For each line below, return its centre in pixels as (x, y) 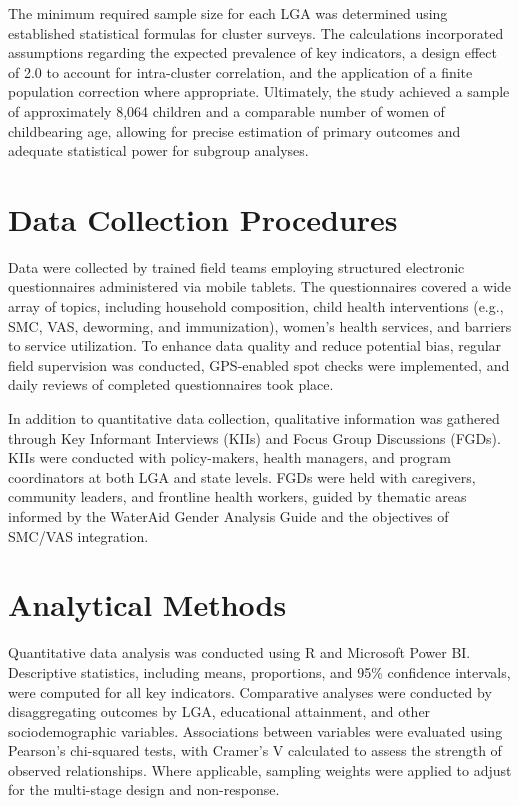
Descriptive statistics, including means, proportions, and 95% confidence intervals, (259, 671)
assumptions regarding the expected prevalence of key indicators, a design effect (252, 52)
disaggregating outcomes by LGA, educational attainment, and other (219, 711)
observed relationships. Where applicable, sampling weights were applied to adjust (260, 769)
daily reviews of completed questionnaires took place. (171, 384)
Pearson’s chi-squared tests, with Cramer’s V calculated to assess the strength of (255, 750)
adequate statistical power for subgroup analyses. (158, 150)
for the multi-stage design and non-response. (144, 789)
